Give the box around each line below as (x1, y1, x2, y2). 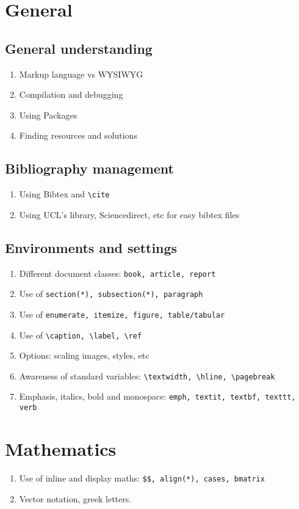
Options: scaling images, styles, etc (19, 349, 149, 362)
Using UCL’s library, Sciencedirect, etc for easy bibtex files (19, 208, 240, 221)
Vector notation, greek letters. (19, 492, 132, 505)
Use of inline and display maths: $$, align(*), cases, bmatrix (19, 471, 265, 484)
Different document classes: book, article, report (19, 266, 216, 279)
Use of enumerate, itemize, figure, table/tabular (19, 307, 225, 320)
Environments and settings (5, 238, 178, 257)
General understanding (5, 38, 153, 57)
